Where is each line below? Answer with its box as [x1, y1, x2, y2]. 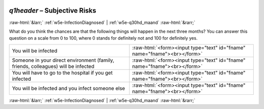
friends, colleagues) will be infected [12, 63, 95, 69]
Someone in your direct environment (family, [12, 57, 114, 64]
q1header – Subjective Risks [9, 6, 96, 15]
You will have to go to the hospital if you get [12, 69, 113, 76]
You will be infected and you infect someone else [12, 85, 125, 91]
